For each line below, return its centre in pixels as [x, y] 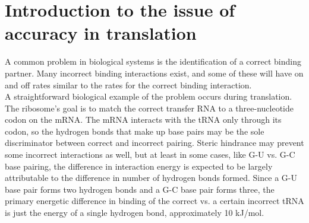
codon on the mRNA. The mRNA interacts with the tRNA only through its [143, 120]
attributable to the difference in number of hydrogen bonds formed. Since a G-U [151, 178]
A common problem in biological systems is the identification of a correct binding [153, 61]
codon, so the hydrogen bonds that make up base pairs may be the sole [135, 131]
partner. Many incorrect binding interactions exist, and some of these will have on [154, 73]
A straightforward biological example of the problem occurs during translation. [149, 96]
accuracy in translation [101, 33]
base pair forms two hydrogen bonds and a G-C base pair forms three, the [140, 189]
